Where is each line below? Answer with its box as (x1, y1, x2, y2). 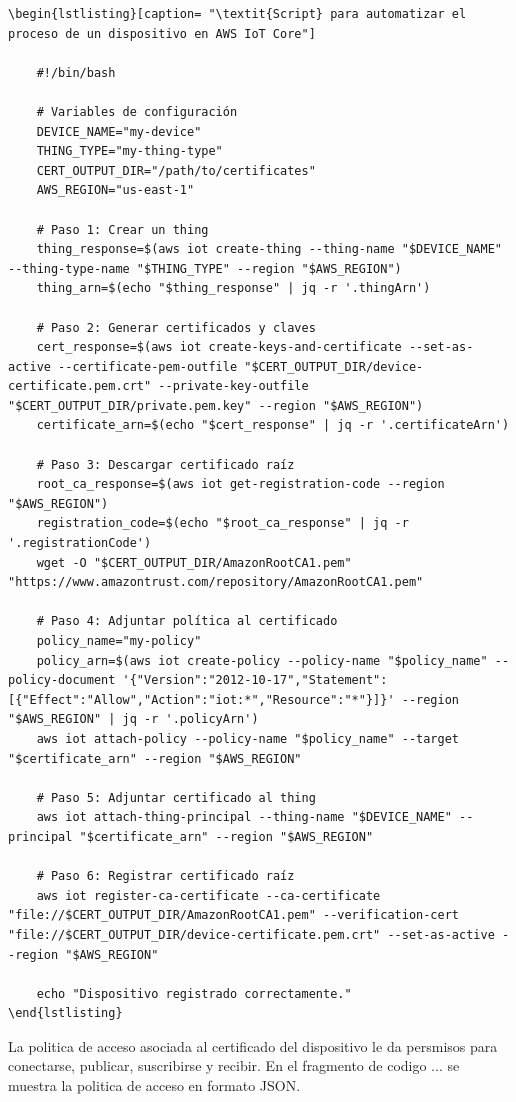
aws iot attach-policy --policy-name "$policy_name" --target (36, 731, 460, 746)
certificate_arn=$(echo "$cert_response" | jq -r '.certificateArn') (36, 418, 510, 433)
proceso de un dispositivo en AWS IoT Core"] (8, 26, 316, 41)
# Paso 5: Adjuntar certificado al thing (36, 790, 316, 805)
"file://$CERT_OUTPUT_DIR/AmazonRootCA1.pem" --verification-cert (8, 908, 460, 923)
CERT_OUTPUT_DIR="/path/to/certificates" (36, 163, 316, 178)
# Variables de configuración (36, 104, 238, 119)
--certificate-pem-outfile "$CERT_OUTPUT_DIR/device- (58, 359, 424, 374)
